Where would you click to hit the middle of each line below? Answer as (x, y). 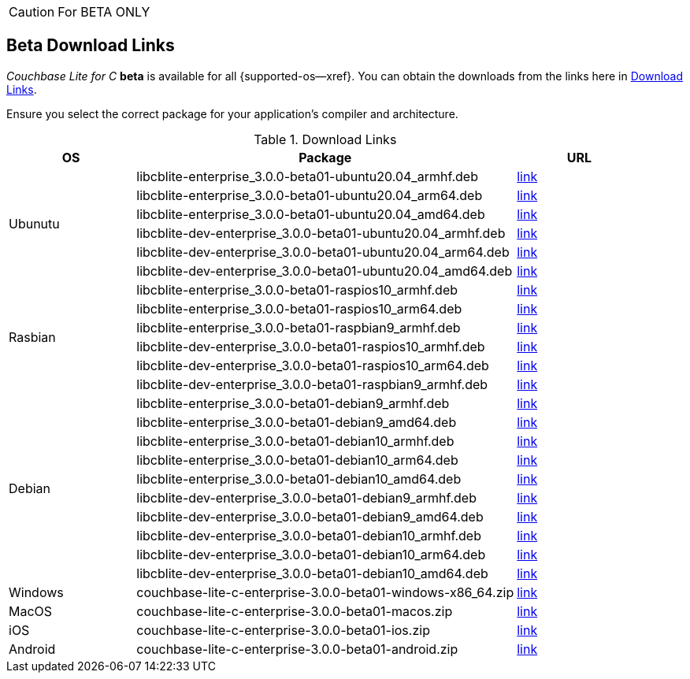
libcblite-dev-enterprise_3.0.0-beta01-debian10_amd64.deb (312, 573)
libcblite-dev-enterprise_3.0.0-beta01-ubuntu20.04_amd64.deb (325, 271)
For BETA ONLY (104, 12)
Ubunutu (34, 223)
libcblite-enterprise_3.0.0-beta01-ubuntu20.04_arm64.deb (310, 195)
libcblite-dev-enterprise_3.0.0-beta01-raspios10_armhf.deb (311, 346)
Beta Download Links (91, 46)
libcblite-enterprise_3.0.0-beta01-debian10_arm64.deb (297, 460)
